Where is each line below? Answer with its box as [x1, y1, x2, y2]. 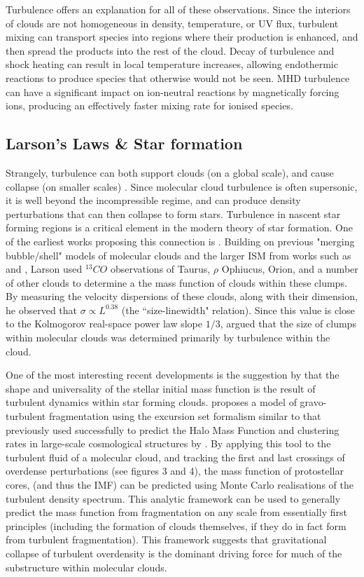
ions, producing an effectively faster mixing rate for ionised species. [6, 98, 293, 113]
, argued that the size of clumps [220, 316, 356, 331]
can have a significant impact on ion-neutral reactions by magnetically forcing [6, 84, 339, 99]
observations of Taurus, [110, 262, 211, 276]
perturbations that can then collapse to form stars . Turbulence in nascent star [6, 206, 341, 221]
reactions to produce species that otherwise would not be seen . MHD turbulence [6, 70, 350, 85]
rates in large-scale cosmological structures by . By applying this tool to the [6, 436, 331, 451]
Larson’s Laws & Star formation [6, 133, 243, 154]
